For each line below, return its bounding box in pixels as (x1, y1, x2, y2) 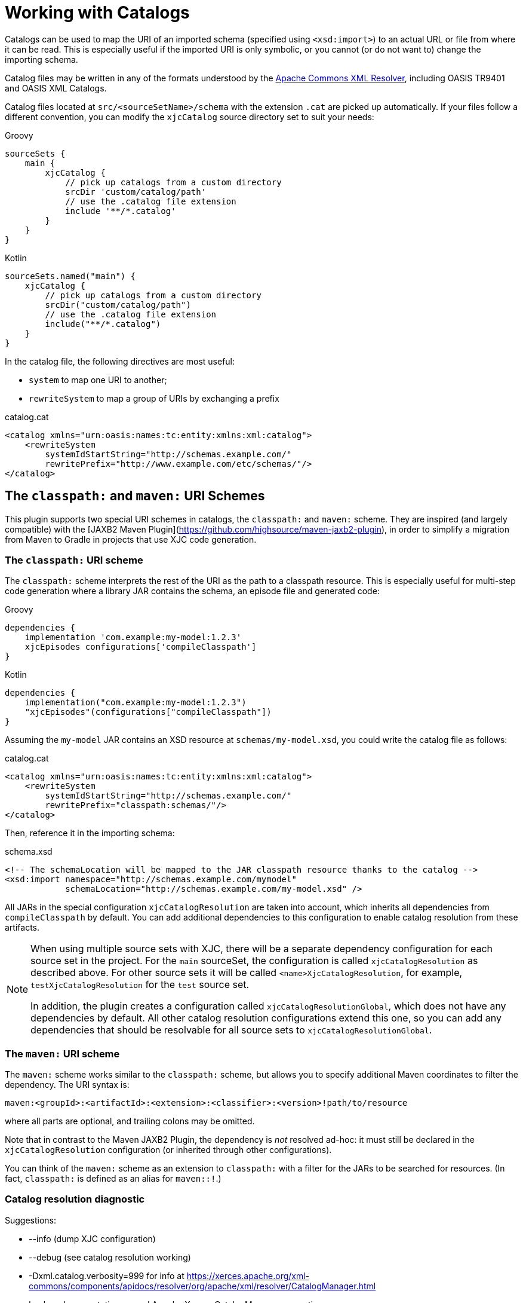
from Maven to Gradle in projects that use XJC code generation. (5, 534, 257, 545)
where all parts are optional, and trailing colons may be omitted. (5, 1116, 255, 1127)
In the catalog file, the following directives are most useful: (5, 356, 235, 366)
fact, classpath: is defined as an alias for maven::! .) (5, 1173, 221, 1184)
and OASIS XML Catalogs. (5, 82, 107, 93)
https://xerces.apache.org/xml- (186, 1270, 310, 1281)
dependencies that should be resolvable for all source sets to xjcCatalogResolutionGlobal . (30, 1024, 432, 1036)
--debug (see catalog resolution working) (29, 1252, 191, 1262)
